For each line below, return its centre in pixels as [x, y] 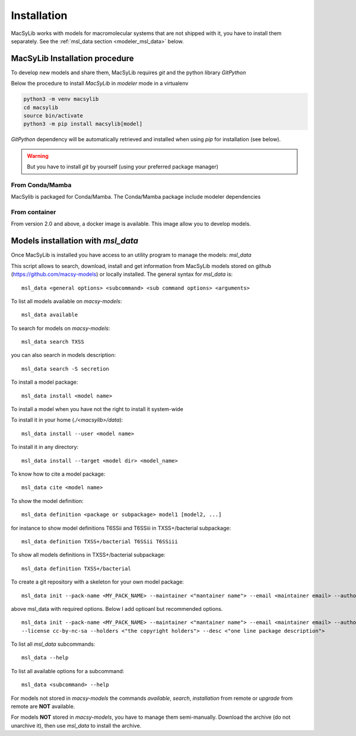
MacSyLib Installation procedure [72, 58]
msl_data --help [45, 658]
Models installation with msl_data [75, 241]
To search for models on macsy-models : [61, 328]
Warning [38, 156]
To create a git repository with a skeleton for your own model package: [97, 582]
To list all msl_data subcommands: [53, 644]
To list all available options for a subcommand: [68, 671]
